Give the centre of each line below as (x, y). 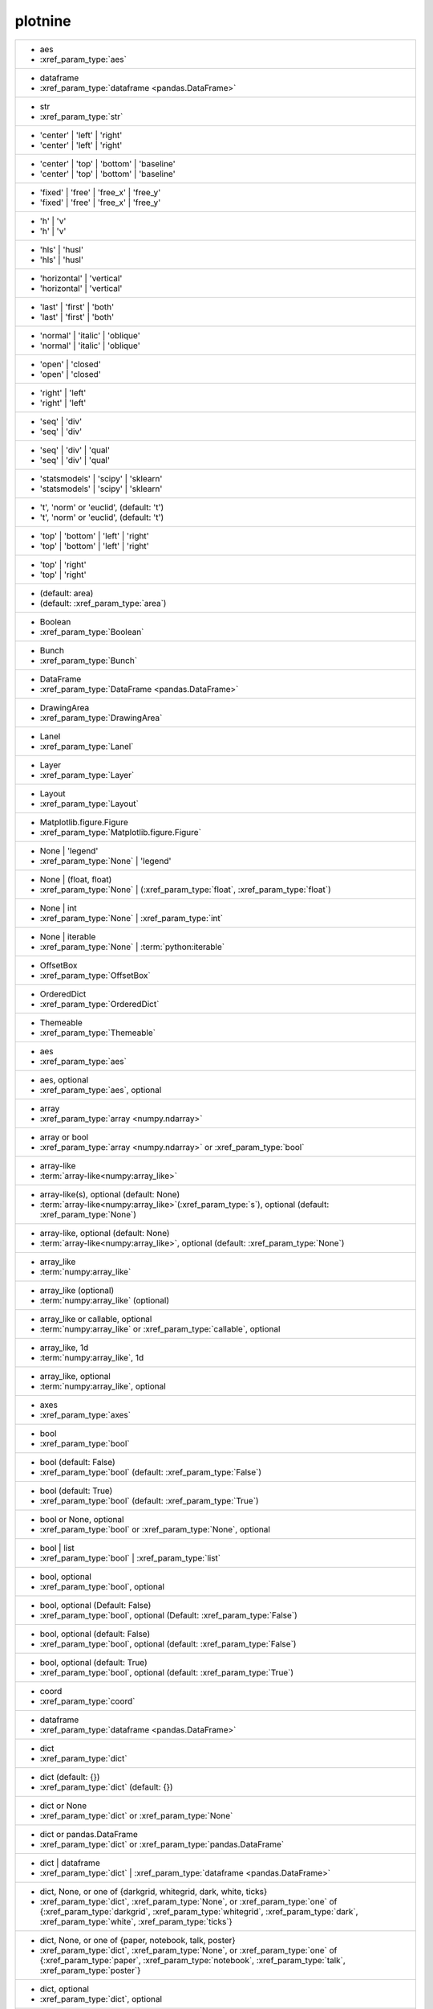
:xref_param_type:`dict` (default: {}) (106, 1786)
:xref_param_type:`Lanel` (87, 746)
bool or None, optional (82, 1519)
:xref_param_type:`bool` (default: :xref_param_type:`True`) (150, 1500)
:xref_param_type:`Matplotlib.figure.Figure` (121, 832)
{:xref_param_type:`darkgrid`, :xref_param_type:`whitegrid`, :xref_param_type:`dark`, (199, 1911)
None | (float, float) (76, 879)
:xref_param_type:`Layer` (87, 775)
